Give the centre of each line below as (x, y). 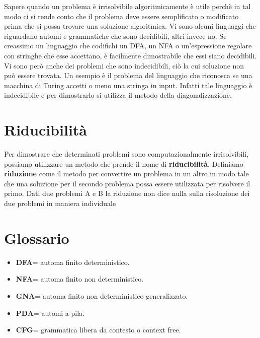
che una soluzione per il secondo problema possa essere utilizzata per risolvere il (127, 183)
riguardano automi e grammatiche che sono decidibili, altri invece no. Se (115, 36)
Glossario (37, 238)
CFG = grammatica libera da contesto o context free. (98, 330)
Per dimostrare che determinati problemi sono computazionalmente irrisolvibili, (126, 154)
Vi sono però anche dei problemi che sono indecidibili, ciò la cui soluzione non (124, 65)
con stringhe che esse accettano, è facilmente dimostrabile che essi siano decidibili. (131, 55)
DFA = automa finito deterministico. (73, 262)
